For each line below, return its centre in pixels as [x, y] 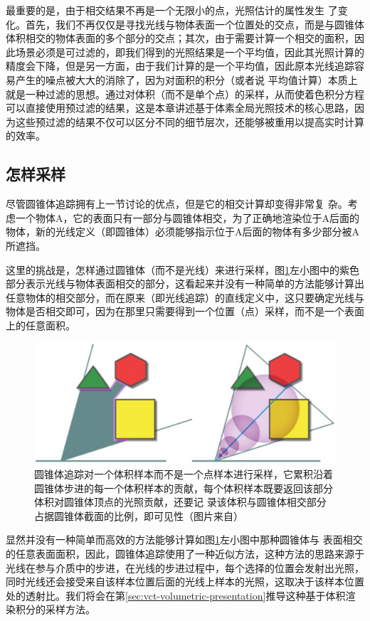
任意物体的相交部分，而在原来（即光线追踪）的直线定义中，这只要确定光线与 [185, 297]
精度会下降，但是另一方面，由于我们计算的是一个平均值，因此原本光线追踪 [180, 66]
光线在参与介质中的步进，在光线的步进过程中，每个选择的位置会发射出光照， [185, 567]
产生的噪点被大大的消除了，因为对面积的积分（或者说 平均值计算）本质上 [186, 79]
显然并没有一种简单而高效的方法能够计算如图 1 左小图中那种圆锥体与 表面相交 [184, 540]
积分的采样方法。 [55, 609]
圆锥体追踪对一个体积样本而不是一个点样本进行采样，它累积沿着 [184, 474]
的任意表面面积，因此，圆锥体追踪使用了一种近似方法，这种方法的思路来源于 [185, 554]
